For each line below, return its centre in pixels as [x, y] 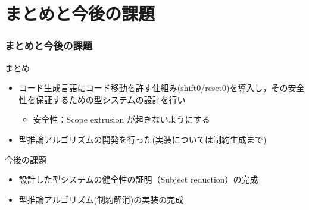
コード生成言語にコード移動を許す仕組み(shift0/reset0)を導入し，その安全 [162, 88]
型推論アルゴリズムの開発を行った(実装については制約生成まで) [143, 139]
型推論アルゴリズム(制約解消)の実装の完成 [101, 199]
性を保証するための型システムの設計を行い [102, 99]
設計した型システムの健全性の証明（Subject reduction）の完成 [138, 179]
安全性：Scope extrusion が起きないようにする [121, 119]
